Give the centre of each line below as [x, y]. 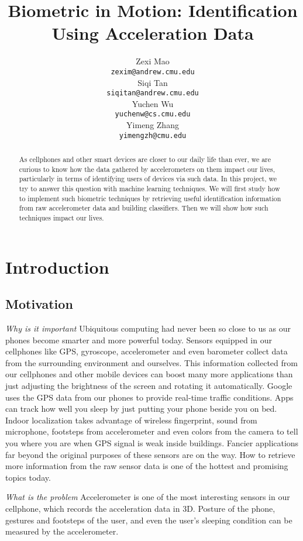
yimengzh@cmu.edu [153, 135]
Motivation [39, 304]
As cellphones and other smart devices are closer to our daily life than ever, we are [145, 159]
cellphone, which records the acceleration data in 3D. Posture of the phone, [140, 508]
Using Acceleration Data [153, 33]
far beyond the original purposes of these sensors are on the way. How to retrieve [150, 454]
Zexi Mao [153, 61]
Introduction [57, 266]
